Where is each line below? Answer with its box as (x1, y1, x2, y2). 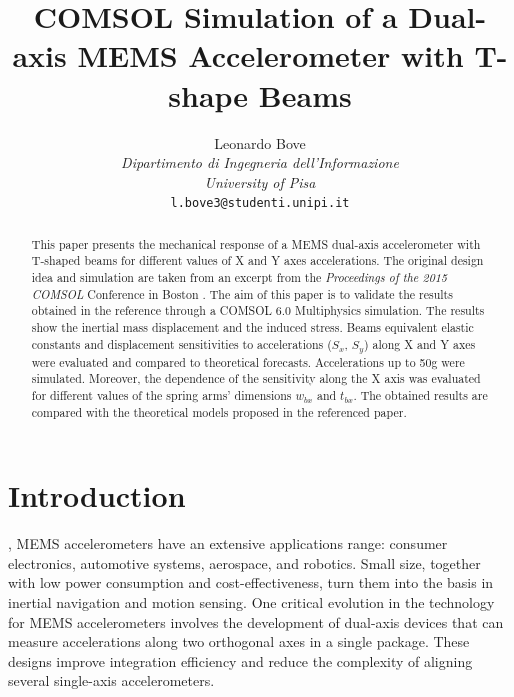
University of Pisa (204, 171, 316, 192)
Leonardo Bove (214, 132, 306, 153)
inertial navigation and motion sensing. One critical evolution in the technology (8, 591, 495, 612)
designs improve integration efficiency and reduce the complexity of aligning (8, 650, 473, 671)
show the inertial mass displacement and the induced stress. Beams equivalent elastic (31, 319, 474, 336)
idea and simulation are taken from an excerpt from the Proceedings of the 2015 (31, 269, 447, 286)
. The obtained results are (353, 386, 488, 403)
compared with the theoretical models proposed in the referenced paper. (31, 403, 407, 420)
